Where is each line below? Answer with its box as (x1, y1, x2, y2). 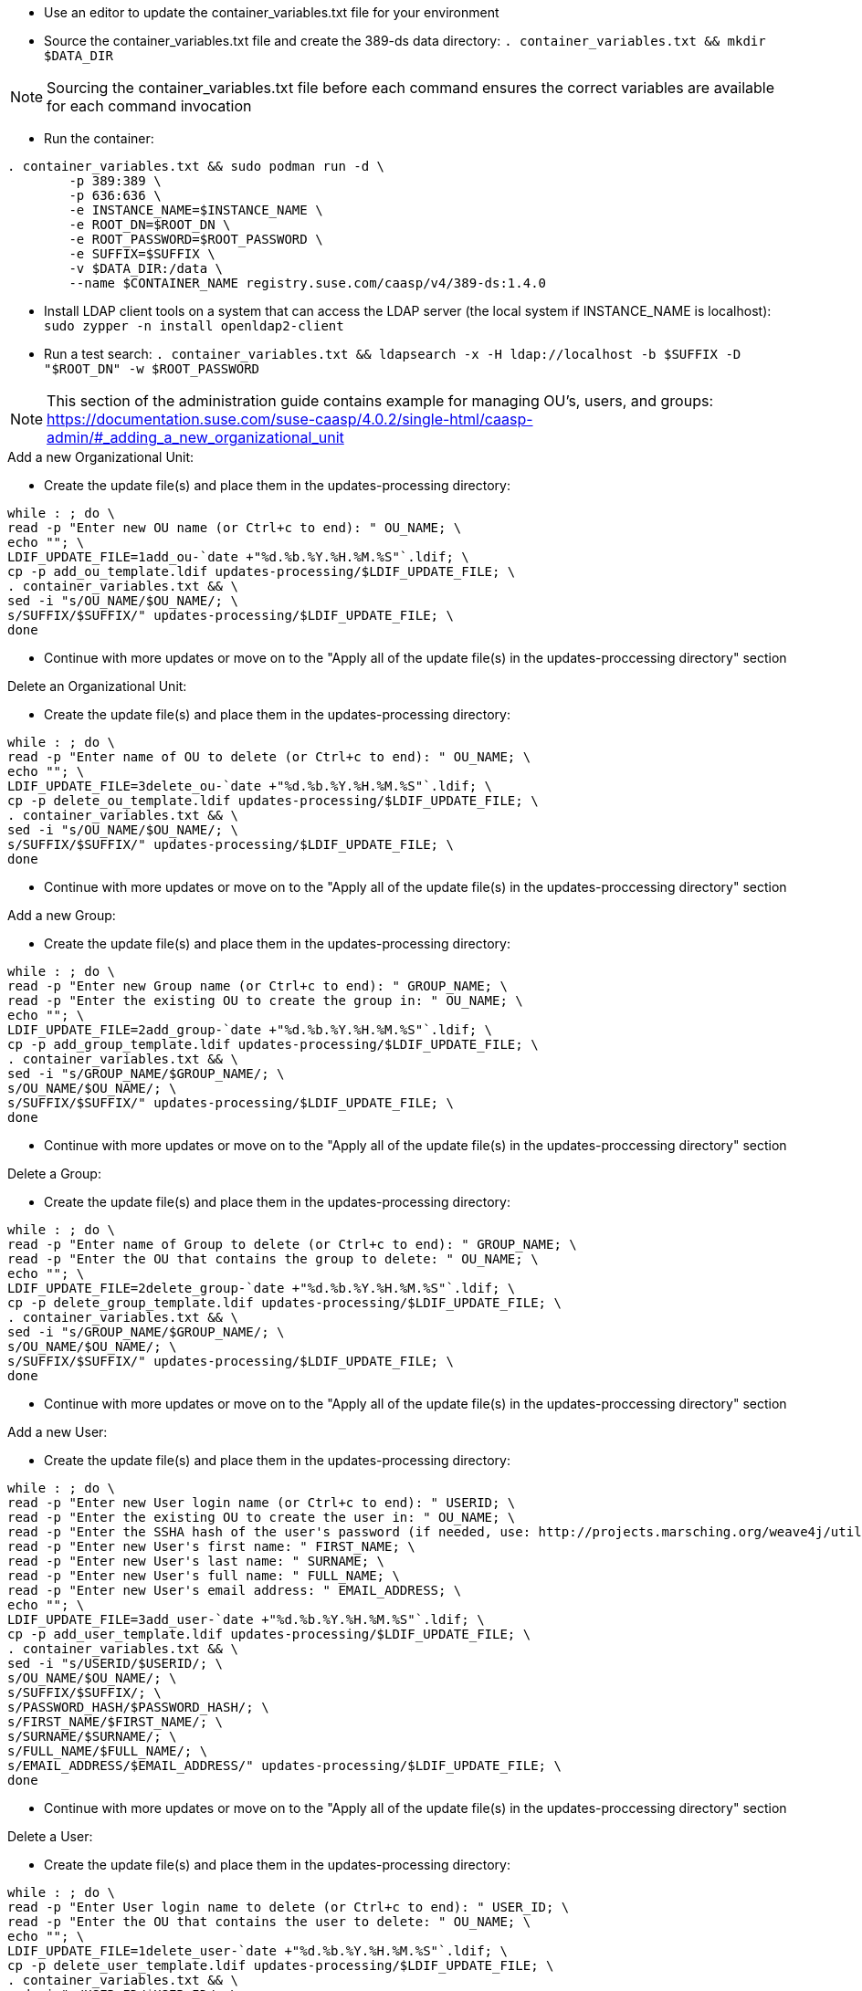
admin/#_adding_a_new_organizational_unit (47, 428, 344, 446)
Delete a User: (7, 1829, 93, 1844)
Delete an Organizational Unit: (7, 678, 187, 694)
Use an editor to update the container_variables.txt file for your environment (44, 5, 499, 20)
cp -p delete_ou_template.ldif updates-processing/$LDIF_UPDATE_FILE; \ (7, 793, 539, 808)
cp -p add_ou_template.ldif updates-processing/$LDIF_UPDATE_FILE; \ (7, 564, 516, 579)
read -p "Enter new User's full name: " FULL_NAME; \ (7, 1568, 400, 1583)
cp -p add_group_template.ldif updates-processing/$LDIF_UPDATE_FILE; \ (7, 1037, 539, 1052)
